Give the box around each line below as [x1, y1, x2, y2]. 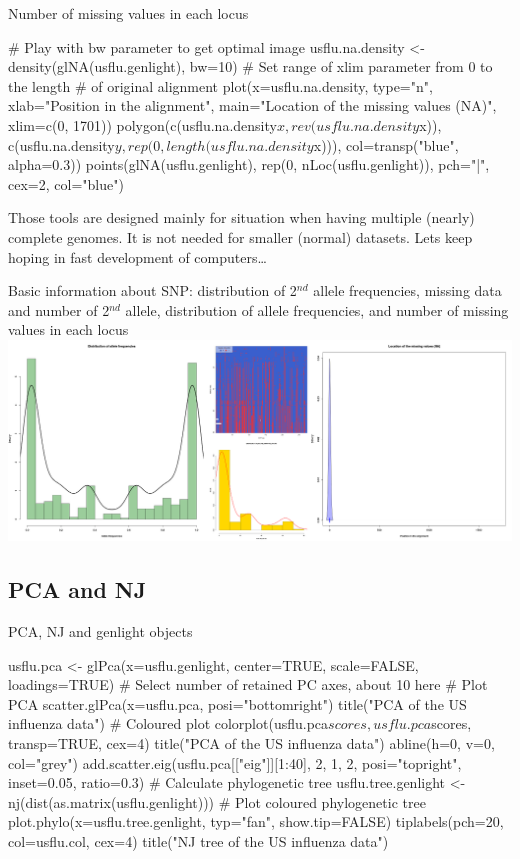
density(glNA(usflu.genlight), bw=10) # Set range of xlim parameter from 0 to [8, 56, 493, 77]
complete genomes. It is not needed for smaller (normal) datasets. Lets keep [8, 226, 473, 247]
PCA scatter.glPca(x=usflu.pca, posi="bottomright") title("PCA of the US [8, 693, 467, 714]
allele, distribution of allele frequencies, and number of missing [125, 299, 509, 320]
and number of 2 [8, 299, 110, 320]
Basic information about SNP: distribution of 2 [8, 280, 297, 301]
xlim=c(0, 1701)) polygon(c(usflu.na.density [8, 114, 277, 135]
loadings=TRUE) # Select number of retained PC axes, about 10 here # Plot [8, 674, 488, 695]
